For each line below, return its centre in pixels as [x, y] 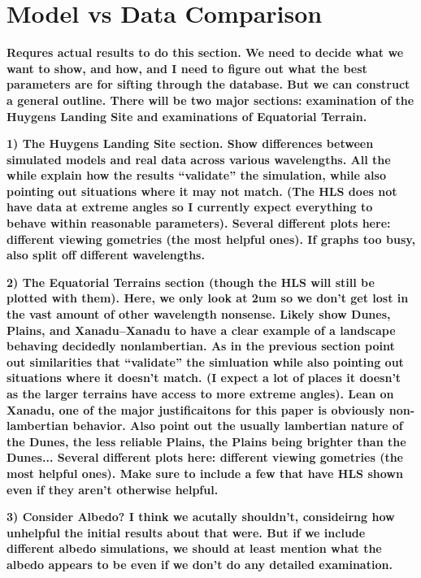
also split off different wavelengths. [106, 255]
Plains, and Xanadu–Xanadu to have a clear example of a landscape [201, 330]
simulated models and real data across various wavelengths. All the [199, 159]
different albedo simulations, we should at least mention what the [194, 548]
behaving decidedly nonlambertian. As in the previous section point [201, 346]
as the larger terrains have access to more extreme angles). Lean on [200, 393]
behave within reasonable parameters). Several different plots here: [199, 223]
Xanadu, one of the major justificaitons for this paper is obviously [196, 409]
